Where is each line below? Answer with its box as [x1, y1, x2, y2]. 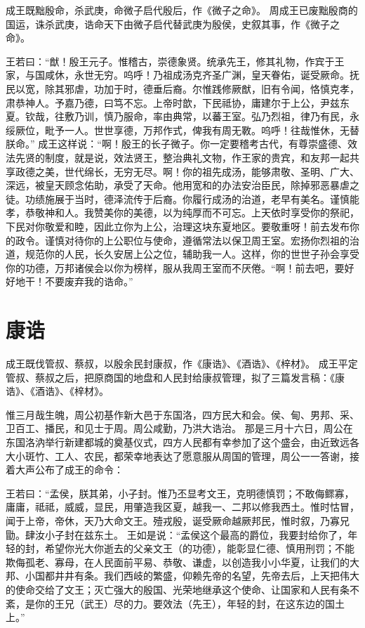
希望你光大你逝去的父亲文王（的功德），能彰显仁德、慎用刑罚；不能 [44, 541, 354, 556]
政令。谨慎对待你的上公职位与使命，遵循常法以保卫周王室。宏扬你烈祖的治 [15, 233, 359, 247]
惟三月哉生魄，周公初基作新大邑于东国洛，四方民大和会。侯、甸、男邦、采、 [6, 407, 359, 421]
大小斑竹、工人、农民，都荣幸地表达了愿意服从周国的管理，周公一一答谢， [6, 448, 350, 463]
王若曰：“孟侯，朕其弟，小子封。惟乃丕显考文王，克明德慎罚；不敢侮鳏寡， [6, 485, 354, 500]
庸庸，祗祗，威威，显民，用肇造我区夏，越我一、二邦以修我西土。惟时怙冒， [6, 499, 359, 514]
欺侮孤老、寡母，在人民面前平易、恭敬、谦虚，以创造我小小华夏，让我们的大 [6, 554, 359, 569]
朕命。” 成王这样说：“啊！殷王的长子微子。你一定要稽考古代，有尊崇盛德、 [6, 136, 347, 151]
